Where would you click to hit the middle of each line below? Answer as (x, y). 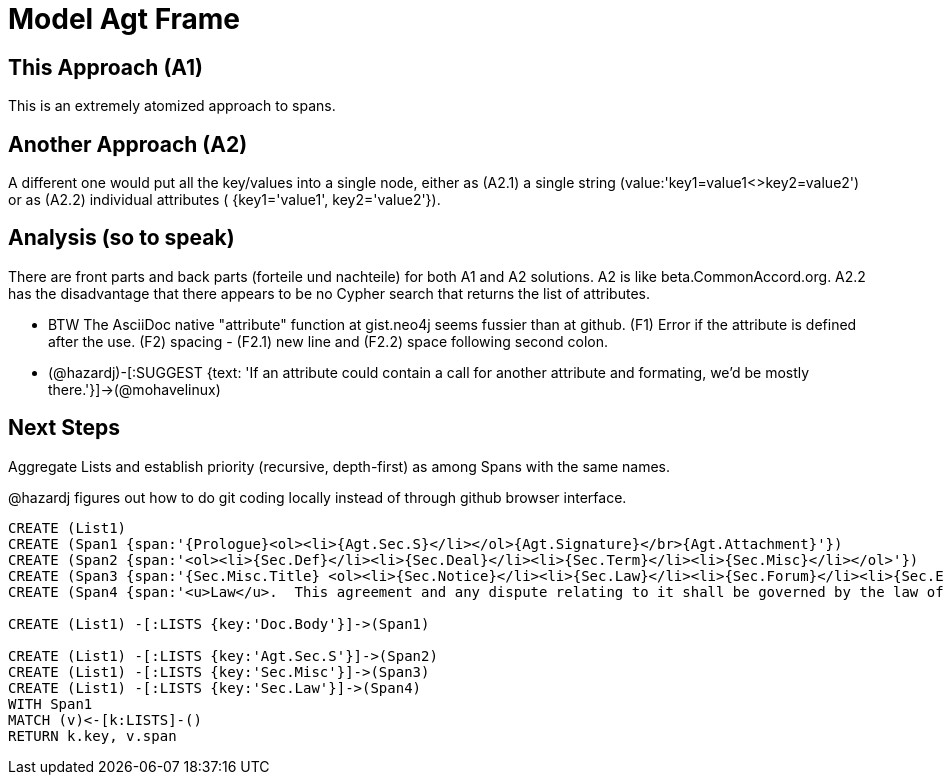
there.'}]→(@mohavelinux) (134, 389)
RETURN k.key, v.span (92, 735)
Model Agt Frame (124, 19)
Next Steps (64, 428)
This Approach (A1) (105, 67)
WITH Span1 (50, 703)
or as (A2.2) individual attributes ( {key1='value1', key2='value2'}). (224, 200)
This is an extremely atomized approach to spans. (172, 106)
